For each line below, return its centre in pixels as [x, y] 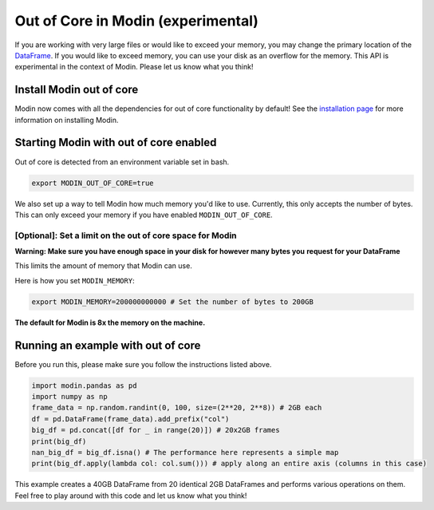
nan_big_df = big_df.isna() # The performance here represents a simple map [185, 453]
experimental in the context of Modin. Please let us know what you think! [134, 67]
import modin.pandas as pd [84, 385]
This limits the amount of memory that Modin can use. [104, 266]
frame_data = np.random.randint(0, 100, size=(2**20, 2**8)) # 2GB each [177, 408]
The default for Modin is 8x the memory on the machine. [110, 322]
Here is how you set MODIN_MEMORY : [75, 280]
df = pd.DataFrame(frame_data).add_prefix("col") [130, 419]
